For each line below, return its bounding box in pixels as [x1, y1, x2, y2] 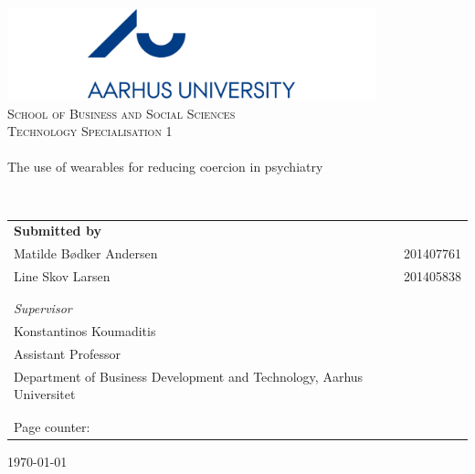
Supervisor [14, 299, 72, 318]
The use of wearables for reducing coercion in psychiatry [7, 157, 323, 176]
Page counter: [14, 416, 90, 436]
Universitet [14, 384, 76, 404]
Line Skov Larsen [14, 266, 111, 285]
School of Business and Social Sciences [7, 103, 236, 122]
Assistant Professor [14, 343, 121, 363]
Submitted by [14, 221, 101, 240]
